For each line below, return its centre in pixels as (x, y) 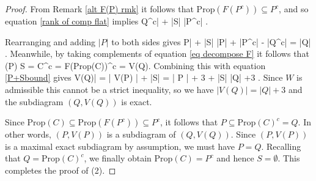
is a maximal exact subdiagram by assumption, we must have (120, 146)
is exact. (137, 101)
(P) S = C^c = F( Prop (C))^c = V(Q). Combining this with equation (135, 65)
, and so (294, 9)
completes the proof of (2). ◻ (61, 170)
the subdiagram (34, 101)
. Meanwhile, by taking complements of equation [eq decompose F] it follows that (157, 54)
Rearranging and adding (50, 41)
